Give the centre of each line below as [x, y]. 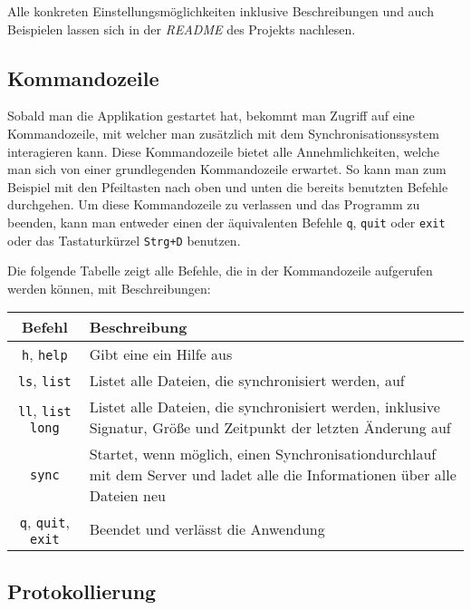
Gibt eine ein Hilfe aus [161, 354]
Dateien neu [127, 496]
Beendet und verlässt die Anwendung [207, 529]
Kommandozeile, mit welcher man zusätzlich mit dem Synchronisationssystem [223, 133]
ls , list [44, 381]
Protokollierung [82, 591]
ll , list [44, 410]
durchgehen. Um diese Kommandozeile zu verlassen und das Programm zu [214, 204]
